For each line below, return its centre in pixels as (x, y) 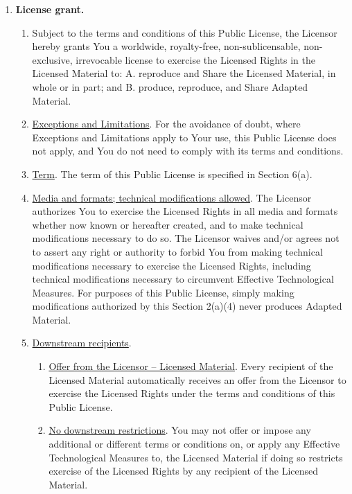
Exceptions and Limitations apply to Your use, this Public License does (184, 137)
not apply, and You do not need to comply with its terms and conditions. (188, 151)
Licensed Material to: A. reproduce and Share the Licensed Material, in (184, 73)
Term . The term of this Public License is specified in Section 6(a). (172, 174)
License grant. (50, 9)
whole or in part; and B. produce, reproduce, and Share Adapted (170, 86)
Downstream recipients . (82, 343)
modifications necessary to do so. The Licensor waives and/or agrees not (186, 238)
